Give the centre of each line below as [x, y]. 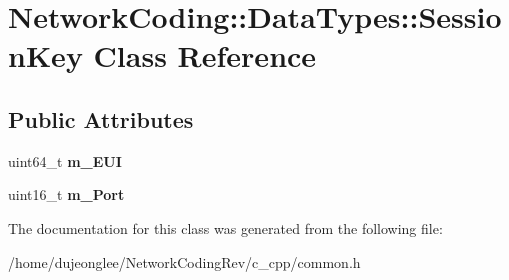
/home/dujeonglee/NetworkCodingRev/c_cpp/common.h [184, 261]
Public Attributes [101, 118]
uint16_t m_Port [66, 194]
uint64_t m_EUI [65, 160]
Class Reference [205, 55]
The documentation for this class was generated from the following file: [225, 227]
